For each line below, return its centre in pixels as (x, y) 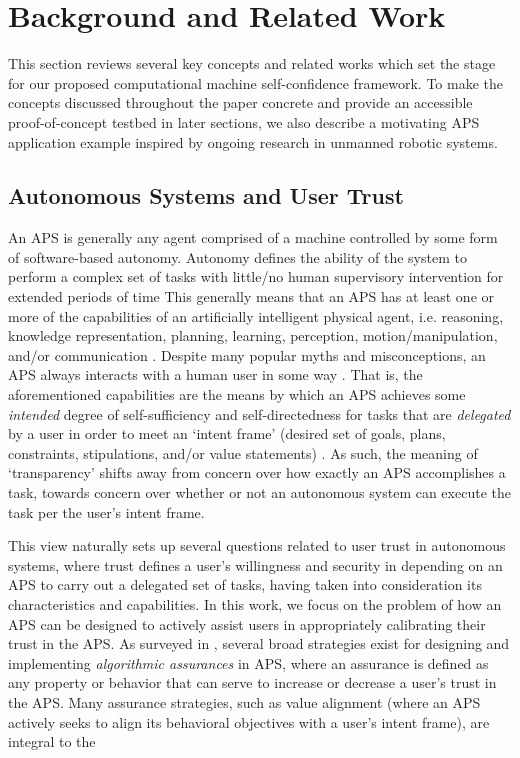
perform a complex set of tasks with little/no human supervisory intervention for (256, 276)
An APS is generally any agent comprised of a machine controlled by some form (253, 237)
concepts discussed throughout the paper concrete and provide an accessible (240, 102)
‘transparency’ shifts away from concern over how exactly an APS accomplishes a (257, 472)
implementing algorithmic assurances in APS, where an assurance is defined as (248, 662)
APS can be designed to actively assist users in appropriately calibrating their (247, 623)
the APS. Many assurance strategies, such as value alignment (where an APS (244, 701)
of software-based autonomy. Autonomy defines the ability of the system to (237, 256)
